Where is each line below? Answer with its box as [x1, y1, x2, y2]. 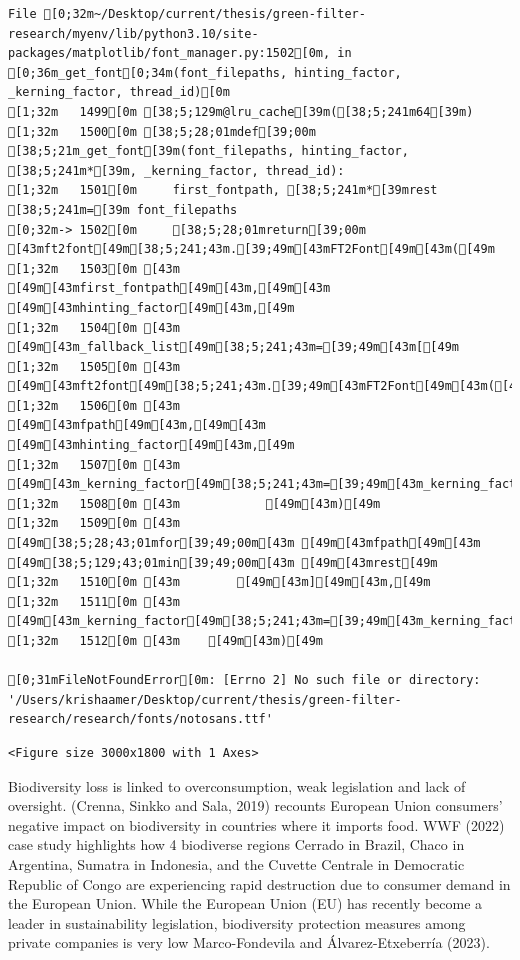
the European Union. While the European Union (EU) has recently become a [8, 893, 483, 914]
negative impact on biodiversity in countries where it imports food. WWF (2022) [8, 814, 505, 835]
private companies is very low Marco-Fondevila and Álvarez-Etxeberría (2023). [8, 932, 490, 953]
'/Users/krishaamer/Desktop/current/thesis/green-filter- [8, 692, 402, 707]
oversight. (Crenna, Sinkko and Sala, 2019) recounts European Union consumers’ [8, 795, 503, 816]
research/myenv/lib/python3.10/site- [8, 26, 259, 41]
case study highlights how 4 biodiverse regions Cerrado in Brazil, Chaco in [8, 834, 465, 855]
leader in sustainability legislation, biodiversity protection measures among [8, 912, 466, 933]
